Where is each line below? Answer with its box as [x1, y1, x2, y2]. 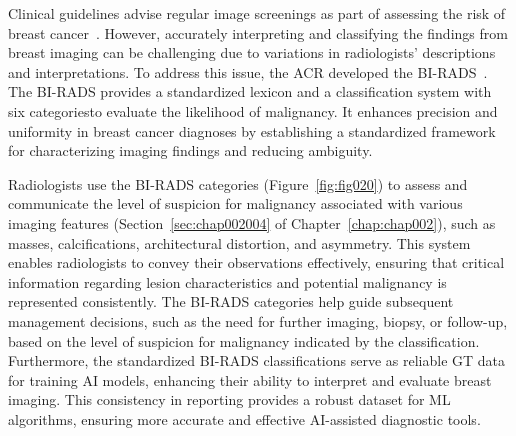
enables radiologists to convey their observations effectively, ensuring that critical [8, 252, 505, 273]
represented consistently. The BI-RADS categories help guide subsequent [8, 291, 454, 312]
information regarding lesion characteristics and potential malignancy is [8, 271, 447, 292]
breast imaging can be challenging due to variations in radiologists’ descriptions [8, 42, 496, 63]
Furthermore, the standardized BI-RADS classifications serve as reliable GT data [8, 350, 506, 371]
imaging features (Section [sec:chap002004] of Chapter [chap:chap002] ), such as [8, 212, 496, 233]
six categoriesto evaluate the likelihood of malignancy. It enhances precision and [8, 100, 498, 121]
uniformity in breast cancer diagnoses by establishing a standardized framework [8, 120, 496, 141]
